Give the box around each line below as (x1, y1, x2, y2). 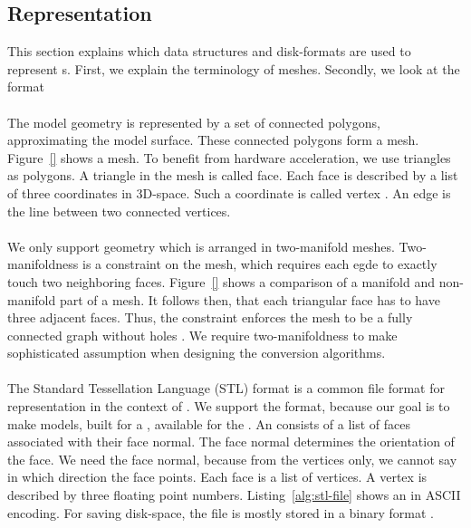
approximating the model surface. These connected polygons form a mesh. (7, 130, 419, 149)
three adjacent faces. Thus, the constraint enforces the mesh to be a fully (7, 308, 413, 327)
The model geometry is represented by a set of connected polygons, (7, 112, 380, 131)
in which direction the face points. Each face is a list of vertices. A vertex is (7, 467, 428, 486)
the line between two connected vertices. (7, 201, 231, 220)
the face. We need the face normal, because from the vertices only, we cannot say (7, 449, 457, 468)
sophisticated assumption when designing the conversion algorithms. (7, 343, 386, 362)
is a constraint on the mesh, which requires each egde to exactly (82, 254, 437, 274)
